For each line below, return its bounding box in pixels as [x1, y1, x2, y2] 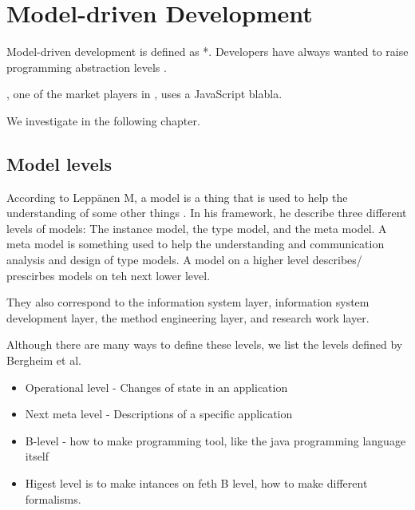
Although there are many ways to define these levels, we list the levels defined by [6, 336, 403, 353]
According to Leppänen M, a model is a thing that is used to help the [6, 188, 348, 205]
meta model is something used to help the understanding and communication [6, 235, 385, 252]
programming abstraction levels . [6, 58, 167, 75]
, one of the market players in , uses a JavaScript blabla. [6, 85, 283, 102]
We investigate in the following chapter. [6, 112, 200, 128]
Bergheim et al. [6, 352, 81, 369]
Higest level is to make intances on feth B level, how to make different [25, 475, 368, 492]
